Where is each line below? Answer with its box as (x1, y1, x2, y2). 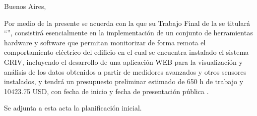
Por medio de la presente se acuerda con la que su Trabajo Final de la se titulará (4, 17, 250, 28)
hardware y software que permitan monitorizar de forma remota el (4, 37, 206, 47)
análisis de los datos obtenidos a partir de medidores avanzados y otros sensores (4, 66, 247, 77)
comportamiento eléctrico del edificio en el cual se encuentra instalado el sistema (4, 47, 249, 57)
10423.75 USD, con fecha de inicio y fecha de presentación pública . (4, 86, 209, 96)
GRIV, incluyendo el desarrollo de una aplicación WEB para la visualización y (4, 56, 243, 67)
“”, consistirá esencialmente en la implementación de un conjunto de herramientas (4, 27, 253, 38)
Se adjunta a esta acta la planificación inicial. (4, 103, 142, 113)
